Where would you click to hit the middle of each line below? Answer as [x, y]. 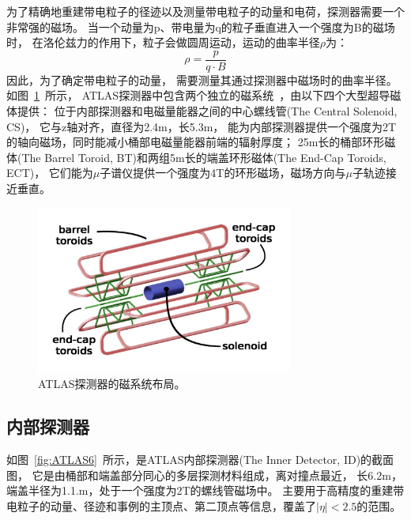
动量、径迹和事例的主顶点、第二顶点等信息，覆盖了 [183, 506]
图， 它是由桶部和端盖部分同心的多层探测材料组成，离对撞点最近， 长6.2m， [204, 475]
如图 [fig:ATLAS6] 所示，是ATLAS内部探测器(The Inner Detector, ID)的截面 [200, 460]
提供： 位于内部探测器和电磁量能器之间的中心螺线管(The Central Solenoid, [207, 111]
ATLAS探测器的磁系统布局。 [112, 384]
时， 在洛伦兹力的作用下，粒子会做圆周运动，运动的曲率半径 [163, 42]
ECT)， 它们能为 [50, 173]
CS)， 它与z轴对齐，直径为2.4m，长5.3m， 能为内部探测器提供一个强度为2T [202, 126]
